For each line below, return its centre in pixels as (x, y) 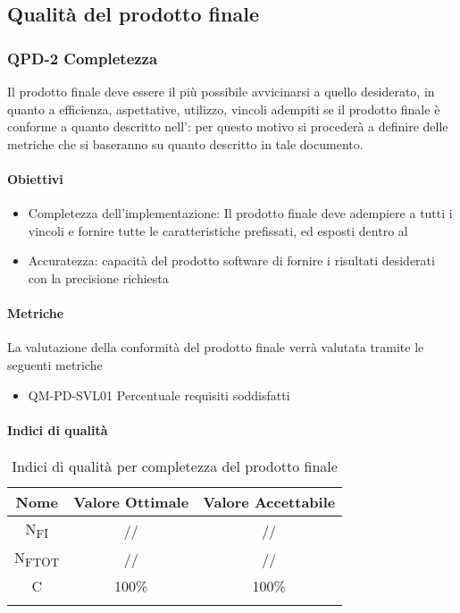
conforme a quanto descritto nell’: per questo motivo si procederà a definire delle (228, 126)
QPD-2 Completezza (83, 58)
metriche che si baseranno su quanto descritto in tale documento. (185, 143)
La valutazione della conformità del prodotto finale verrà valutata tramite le (216, 347)
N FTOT (37, 559)
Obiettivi (35, 178)
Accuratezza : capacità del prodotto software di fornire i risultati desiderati (231, 260)
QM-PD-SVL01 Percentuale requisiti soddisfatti (159, 395)
